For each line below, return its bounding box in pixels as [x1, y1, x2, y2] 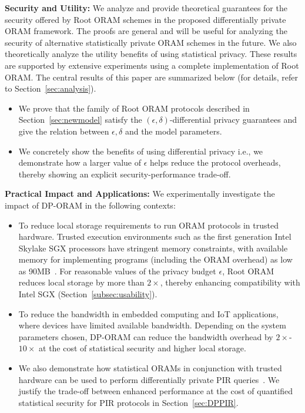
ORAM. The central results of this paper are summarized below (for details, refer [5, 70, 299, 83]
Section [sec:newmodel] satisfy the [18, 113, 142, 126]
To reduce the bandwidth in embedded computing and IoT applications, [18, 307, 279, 320]
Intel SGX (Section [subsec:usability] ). [18, 288, 157, 300]
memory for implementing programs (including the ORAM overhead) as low [18, 253, 293, 266]
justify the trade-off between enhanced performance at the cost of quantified [18, 385, 293, 397]
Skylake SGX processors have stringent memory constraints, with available [18, 241, 288, 254]
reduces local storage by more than [18, 276, 145, 288]
